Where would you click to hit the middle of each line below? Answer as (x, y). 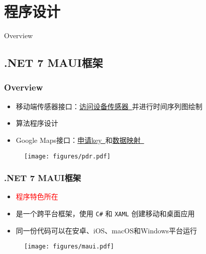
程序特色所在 (37, 196)
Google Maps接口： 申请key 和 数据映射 (78, 140)
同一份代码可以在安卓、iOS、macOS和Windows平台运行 (107, 230)
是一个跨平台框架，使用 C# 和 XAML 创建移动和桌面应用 (105, 213)
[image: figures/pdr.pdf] (67, 156)
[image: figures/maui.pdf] (69, 247)
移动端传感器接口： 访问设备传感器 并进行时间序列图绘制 (109, 106)
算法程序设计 (37, 123)
